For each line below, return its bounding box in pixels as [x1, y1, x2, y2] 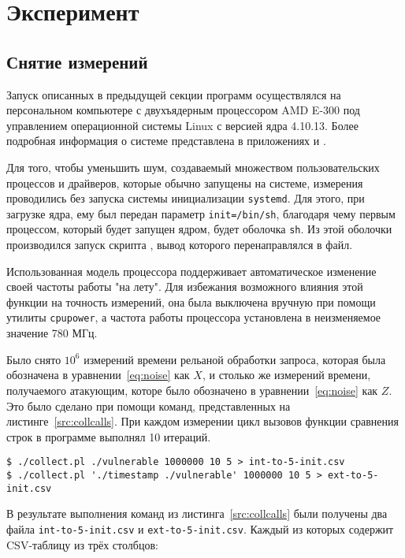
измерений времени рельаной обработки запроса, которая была [84, 351, 386, 367]
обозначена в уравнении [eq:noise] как [6, 366, 190, 383]
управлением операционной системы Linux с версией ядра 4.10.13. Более [6, 117, 359, 133]
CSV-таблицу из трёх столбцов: [6, 536, 158, 552]
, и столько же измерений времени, [202, 366, 371, 383]
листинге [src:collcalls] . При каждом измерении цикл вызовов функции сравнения [6, 413, 399, 430]
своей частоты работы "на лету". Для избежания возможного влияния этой [6, 278, 363, 295]
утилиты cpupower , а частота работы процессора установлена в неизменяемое [6, 309, 381, 325]
